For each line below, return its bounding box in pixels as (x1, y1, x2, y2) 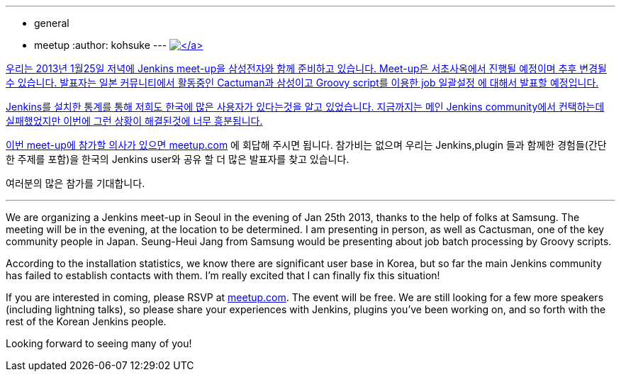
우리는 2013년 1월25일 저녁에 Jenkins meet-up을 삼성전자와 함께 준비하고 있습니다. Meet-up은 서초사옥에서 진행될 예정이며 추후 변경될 (6, 62, 607, 74)
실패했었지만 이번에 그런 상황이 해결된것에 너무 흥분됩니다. (6, 115, 263, 127)
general (34, 17, 69, 29)
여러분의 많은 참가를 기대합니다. (6, 177, 145, 189)
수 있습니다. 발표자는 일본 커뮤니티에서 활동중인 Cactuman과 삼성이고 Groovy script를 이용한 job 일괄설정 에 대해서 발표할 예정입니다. (6, 77, 599, 89)
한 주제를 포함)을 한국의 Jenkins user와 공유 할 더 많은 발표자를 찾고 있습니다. (6, 153, 349, 165)
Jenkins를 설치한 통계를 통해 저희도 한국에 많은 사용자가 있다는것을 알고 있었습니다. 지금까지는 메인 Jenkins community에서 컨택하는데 (6, 101, 605, 113)
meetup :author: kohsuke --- (34, 39, 167, 51)
